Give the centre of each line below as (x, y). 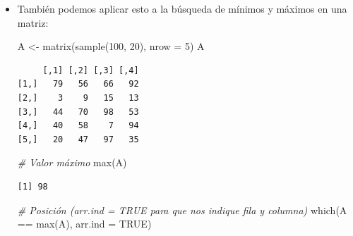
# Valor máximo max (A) (72, 162)
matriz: (33, 22)
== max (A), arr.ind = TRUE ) (84, 224)
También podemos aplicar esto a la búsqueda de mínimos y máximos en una (182, 8)
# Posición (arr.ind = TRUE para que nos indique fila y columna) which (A (182, 210)
